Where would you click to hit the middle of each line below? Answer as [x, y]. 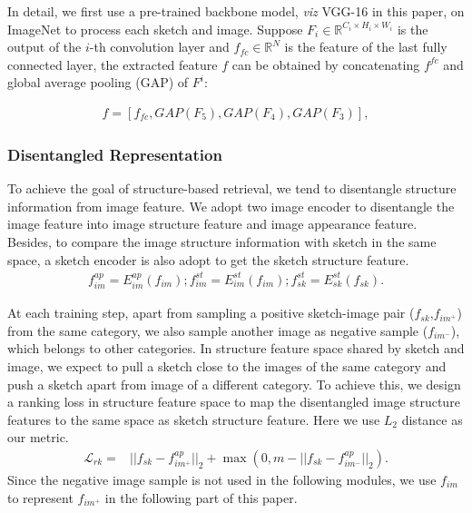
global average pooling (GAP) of [98, 82]
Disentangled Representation [115, 154]
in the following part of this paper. [201, 497]
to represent [40, 497]
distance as [432, 419]
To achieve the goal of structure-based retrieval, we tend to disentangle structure [232, 188]
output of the [44, 47]
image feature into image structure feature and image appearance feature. [212, 224]
